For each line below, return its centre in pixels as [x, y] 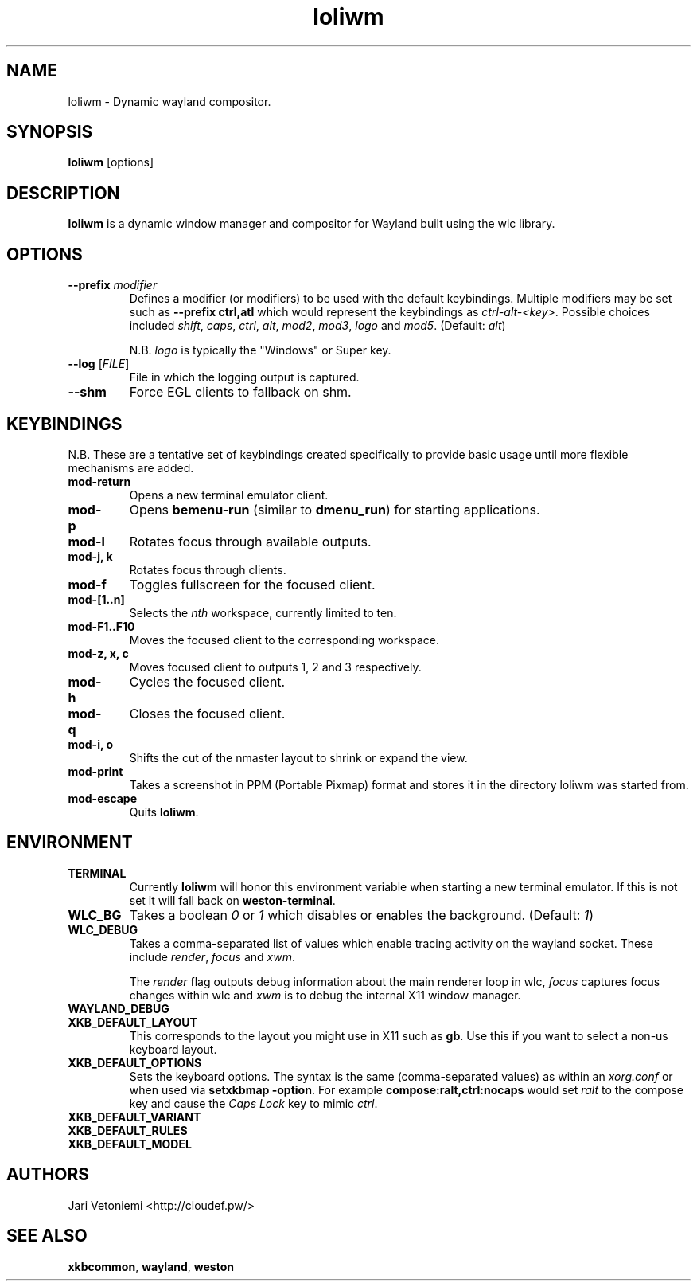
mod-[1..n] [96, 599]
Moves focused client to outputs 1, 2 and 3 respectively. [275, 667]
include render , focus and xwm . [212, 956]
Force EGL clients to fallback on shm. [240, 392]
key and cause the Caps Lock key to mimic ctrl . [253, 1103]
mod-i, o [91, 744]
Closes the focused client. [207, 713]
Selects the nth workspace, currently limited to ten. [263, 612]
